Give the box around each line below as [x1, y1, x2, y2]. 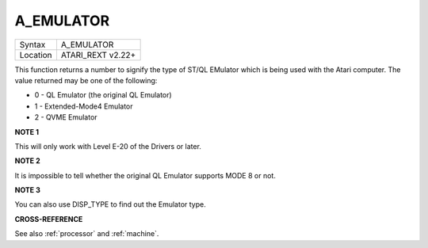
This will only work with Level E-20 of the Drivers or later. [14, 141, 202, 151]
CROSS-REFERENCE [14, 214, 83, 223]
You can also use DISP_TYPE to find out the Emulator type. [14, 200, 206, 209]
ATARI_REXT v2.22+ [60, 49, 136, 60]
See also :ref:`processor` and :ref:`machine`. [14, 229, 159, 238]
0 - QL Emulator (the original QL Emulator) [34, 90, 172, 100]
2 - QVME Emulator [34, 113, 98, 122]
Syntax [19, 39, 46, 50]
